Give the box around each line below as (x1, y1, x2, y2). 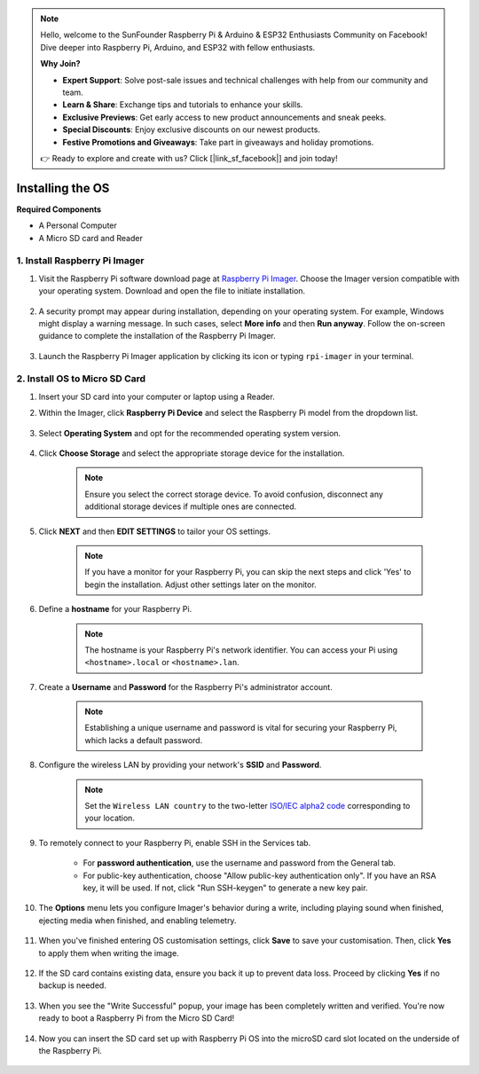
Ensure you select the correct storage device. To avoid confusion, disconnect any (84, 489, 383, 499)
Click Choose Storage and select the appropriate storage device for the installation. (38, 448, 345, 459)
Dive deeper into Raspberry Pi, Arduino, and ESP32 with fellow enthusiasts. (40, 42, 316, 52)
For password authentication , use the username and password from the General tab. (82, 858, 397, 868)
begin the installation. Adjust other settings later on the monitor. (84, 579, 317, 590)
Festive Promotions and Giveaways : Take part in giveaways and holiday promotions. (62, 137, 374, 147)
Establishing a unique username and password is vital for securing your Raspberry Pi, (84, 723, 397, 733)
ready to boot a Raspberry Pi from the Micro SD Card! (38, 1013, 235, 1023)
